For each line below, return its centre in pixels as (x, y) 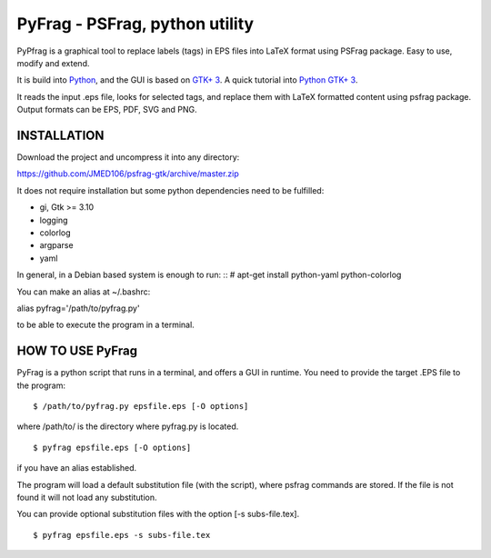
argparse (56, 245)
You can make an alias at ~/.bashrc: (84, 292)
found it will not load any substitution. (87, 497)
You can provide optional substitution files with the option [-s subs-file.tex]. (158, 514)
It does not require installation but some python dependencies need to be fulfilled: (170, 190)
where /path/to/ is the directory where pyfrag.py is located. (128, 426)
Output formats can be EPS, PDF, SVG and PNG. (107, 110)
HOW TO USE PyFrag (77, 351)
